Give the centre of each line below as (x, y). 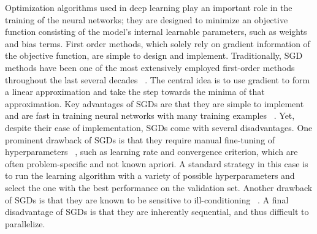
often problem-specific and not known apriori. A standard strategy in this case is (157, 163)
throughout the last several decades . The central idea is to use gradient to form (158, 79)
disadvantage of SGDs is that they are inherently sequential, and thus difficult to (157, 212)
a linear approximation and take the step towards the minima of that (135, 92)
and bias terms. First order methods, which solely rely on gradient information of (158, 43)
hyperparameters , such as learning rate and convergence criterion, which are (151, 152)
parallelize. (25, 223)
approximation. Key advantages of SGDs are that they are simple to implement (155, 103)
